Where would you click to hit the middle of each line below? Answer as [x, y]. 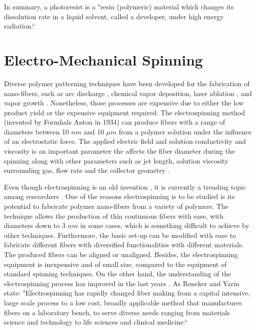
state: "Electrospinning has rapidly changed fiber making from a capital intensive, [127, 293]
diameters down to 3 [35, 225]
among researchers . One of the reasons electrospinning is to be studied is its [119, 196]
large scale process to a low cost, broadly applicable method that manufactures [123, 302]
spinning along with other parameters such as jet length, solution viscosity [116, 160]
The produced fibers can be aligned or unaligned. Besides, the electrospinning [121, 254]
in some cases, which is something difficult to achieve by [165, 225]
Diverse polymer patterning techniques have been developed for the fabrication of [127, 83]
